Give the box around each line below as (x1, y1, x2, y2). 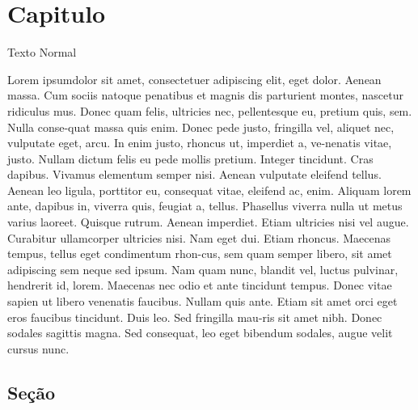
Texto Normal (7, 44, 77, 61)
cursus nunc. (7, 340, 70, 357)
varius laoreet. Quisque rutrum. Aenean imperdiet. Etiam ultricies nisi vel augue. (7, 213, 409, 230)
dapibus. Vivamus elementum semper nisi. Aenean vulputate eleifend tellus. (7, 166, 382, 183)
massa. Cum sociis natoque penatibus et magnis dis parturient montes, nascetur (7, 87, 404, 104)
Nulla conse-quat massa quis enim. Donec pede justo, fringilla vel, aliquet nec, (7, 118, 395, 135)
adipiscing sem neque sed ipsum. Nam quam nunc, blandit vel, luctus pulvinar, (7, 260, 399, 277)
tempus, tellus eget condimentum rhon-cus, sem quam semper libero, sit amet (7, 245, 392, 262)
